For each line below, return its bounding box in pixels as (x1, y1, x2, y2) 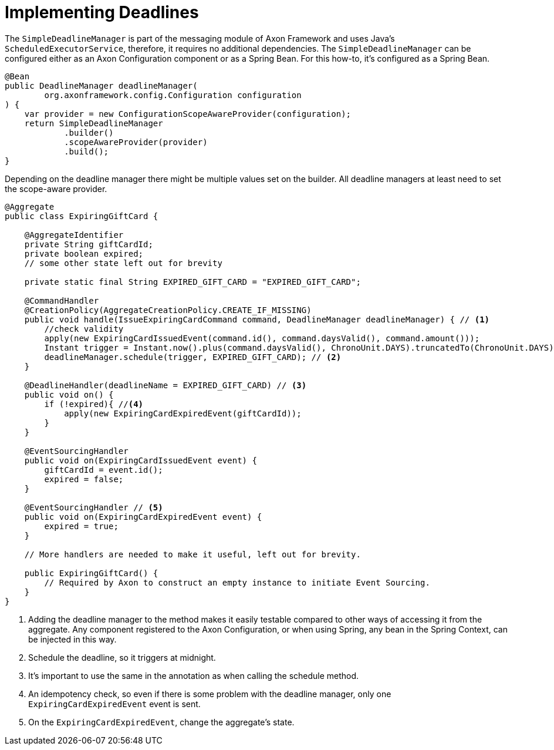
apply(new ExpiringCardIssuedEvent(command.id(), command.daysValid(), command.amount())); (44, 333, 480, 343)
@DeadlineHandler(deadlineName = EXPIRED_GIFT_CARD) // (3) (24, 380, 307, 390)
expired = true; (44, 521, 119, 531)
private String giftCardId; (24, 239, 153, 249)
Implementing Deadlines (5, 2, 199, 22)
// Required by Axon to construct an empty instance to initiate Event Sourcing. (44, 577, 430, 587)
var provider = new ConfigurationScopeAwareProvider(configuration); (24, 109, 352, 119)
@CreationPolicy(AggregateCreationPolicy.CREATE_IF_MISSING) (24, 305, 312, 315)
